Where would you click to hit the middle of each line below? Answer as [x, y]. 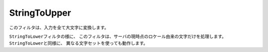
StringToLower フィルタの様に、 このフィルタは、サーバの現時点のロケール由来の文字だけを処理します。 [118, 36]
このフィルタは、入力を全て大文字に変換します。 [59, 27]
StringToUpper [40, 13]
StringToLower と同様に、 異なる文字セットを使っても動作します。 [79, 43]
